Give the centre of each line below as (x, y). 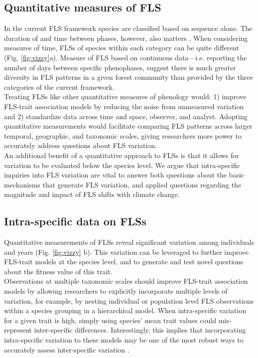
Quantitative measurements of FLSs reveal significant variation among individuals (129, 242)
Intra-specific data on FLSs (75, 221)
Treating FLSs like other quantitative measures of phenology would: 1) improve (125, 96)
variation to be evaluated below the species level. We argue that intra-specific (122, 165)
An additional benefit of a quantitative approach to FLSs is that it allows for (122, 155)
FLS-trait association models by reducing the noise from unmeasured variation (124, 106)
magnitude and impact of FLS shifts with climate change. (92, 194)
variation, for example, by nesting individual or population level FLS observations (129, 300)
